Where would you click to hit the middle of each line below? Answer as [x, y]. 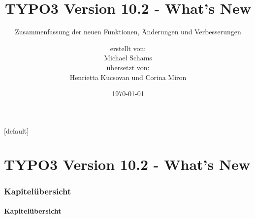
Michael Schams [128, 58]
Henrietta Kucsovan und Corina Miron [128, 77]
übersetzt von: [128, 67]
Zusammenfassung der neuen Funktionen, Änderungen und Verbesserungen [128, 32]
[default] [16, 130]
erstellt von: [128, 48]
